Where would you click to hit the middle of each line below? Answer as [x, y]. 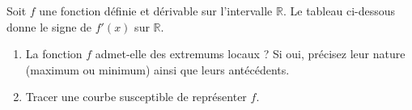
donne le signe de [49, 26]
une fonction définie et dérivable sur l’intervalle [156, 11]
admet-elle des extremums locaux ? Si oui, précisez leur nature [250, 54]
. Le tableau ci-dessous [339, 11]
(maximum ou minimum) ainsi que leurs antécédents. [157, 69]
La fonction [54, 54]
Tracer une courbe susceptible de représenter [136, 97]
